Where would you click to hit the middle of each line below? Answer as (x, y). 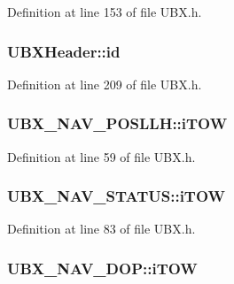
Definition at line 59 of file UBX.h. (101, 156)
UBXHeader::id (64, 51)
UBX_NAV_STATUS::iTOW (117, 196)
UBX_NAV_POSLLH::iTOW (117, 123)
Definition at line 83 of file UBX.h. (101, 229)
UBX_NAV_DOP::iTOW (102, 268)
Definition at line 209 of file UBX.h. (105, 84)
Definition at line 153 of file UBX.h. (105, 12)
